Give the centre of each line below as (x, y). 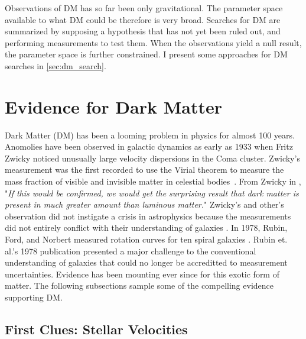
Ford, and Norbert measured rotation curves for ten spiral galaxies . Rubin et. (146, 239)
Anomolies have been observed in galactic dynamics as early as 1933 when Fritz (149, 146)
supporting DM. (34, 297)
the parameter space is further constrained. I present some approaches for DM (146, 54)
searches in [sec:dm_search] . (56, 65)
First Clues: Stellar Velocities (96, 329)
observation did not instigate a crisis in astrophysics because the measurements (148, 216)
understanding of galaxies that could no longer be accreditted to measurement (146, 262)
